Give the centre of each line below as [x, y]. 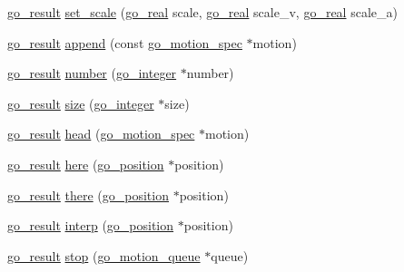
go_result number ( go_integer [92, 73]
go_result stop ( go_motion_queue [104, 255]
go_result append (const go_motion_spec [125, 42]
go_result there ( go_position [88, 194]
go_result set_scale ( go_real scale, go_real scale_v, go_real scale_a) [202, 12]
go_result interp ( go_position [91, 225]
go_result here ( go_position [86, 164]
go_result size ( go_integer [81, 103]
